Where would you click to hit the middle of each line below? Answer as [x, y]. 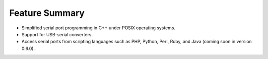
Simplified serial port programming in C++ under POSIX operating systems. [99, 28]
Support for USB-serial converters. [57, 34]
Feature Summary [47, 13]
